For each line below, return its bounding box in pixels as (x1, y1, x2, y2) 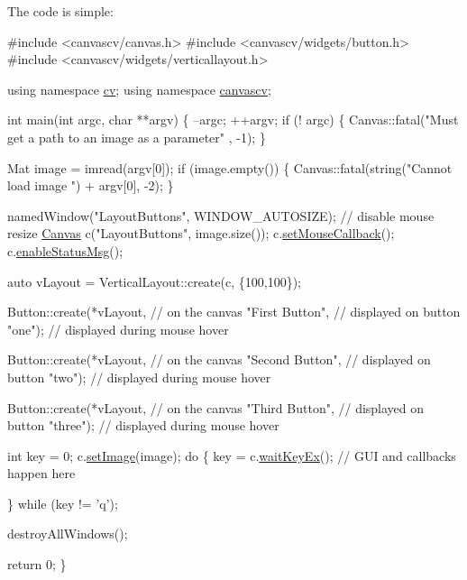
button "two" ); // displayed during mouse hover (7, 367, 271, 386)
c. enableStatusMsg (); (7, 241, 124, 260)
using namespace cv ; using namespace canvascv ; (7, 79, 271, 98)
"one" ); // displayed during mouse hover (7, 319, 229, 338)
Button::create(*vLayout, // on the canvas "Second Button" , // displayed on (7, 350, 431, 369)
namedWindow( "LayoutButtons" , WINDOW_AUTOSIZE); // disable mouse (7, 206, 435, 225)
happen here (7, 464, 76, 483)
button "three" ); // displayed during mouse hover (7, 416, 279, 435)
